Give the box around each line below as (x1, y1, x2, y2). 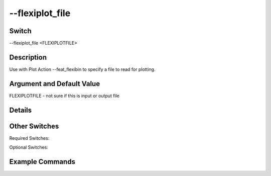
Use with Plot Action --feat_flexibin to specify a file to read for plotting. (9, 66, 156, 72)
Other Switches (9, 122, 59, 130)
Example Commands (9, 157, 75, 166)
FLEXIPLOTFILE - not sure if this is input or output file (9, 93, 120, 99)
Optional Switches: (9, 144, 49, 150)
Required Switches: (9, 135, 50, 141)
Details (9, 106, 32, 114)
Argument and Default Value (9, 79, 100, 88)
